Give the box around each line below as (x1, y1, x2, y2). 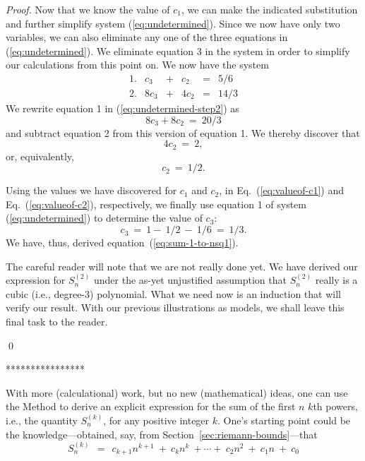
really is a (315, 273, 358, 287)
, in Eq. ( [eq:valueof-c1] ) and (219, 183, 345, 198)
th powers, (313, 399, 358, 414)
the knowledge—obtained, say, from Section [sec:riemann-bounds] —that (6, 426, 318, 441)
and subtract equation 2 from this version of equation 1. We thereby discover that (6, 125, 360, 140)
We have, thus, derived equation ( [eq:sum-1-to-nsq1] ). (6, 235, 239, 250)
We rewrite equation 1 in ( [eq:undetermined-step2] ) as (6, 101, 239, 116)
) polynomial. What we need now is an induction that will (90, 286, 341, 301)
